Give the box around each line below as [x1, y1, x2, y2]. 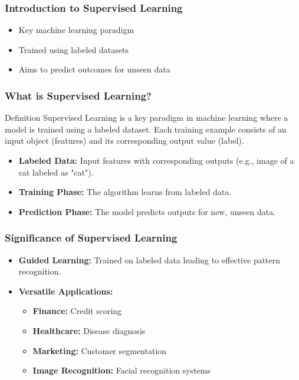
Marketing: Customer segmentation [32, 344, 167, 356]
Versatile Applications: [18, 285, 113, 297]
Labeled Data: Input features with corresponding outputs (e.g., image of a [18, 154, 294, 166]
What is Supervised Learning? [5, 88, 152, 103]
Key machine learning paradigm [18, 24, 134, 36]
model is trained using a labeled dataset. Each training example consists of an [5, 123, 287, 135]
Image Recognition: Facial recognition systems [32, 364, 211, 376]
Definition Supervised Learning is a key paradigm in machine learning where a [5, 111, 288, 124]
